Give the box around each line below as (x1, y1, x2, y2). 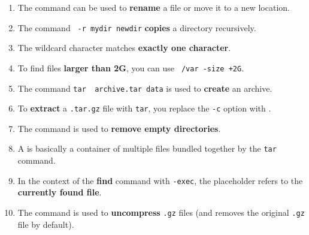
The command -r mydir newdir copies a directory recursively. (17, 21, 256, 34)
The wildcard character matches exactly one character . (17, 41, 231, 54)
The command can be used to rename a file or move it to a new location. (17, 1, 290, 13)
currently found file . (17, 186, 102, 198)
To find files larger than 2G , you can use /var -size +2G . (17, 61, 244, 74)
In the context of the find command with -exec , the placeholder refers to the (17, 174, 303, 186)
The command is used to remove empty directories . (17, 122, 221, 134)
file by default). (17, 218, 74, 230)
